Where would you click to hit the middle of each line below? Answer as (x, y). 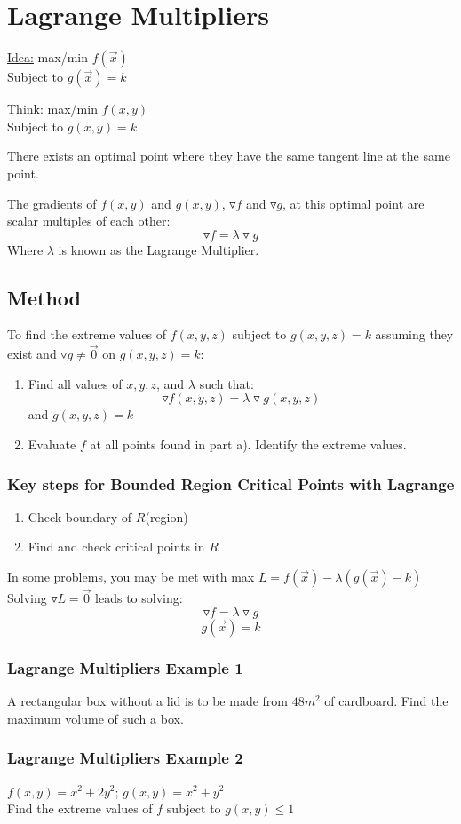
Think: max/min (52, 109)
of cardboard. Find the (386, 701)
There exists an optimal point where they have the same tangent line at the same (229, 156)
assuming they (414, 334)
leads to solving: (139, 598)
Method (44, 297)
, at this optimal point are (353, 203)
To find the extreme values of (87, 334)
